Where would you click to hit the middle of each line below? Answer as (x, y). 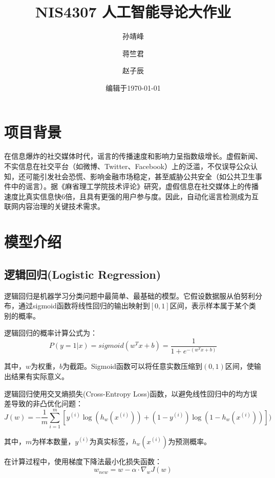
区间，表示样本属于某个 (209, 306)
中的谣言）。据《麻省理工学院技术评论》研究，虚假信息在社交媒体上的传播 (135, 186)
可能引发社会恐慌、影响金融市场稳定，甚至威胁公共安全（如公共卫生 (140, 176)
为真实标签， (111, 441)
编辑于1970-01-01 (133, 87)
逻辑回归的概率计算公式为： (51, 333)
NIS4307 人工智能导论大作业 (133, 12)
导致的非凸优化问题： (47, 403)
